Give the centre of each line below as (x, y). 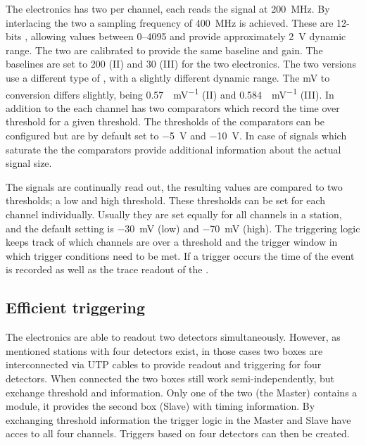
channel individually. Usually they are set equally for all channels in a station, (174, 214)
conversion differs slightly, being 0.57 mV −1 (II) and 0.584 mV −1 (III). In (170, 93)
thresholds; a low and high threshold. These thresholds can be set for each (166, 200)
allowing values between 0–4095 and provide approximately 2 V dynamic (188, 36)
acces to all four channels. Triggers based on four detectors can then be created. (178, 433)
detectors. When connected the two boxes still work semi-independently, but (170, 378)
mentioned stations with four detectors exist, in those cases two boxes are (164, 350)
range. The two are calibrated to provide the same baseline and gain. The (164, 50)
